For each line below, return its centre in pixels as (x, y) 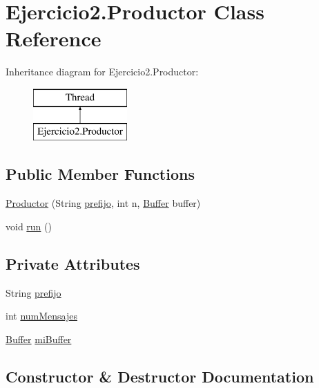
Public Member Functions (100, 174)
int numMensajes (42, 316)
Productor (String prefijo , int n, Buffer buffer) (103, 203)
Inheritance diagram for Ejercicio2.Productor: (102, 72)
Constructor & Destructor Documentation (160, 376)
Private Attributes (73, 263)
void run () (29, 226)
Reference (54, 38)
